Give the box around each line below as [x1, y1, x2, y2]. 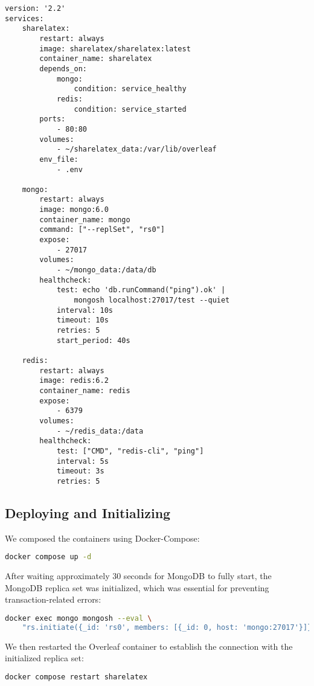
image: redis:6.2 [39, 376, 109, 385]
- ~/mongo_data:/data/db [56, 266, 156, 275]
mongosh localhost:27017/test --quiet [74, 296, 230, 305]
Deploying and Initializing [5, 503, 171, 522]
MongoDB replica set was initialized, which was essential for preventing [5, 581, 269, 594]
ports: [39, 115, 66, 124]
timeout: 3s [56, 467, 104, 476]
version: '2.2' [5, 4, 66, 13]
